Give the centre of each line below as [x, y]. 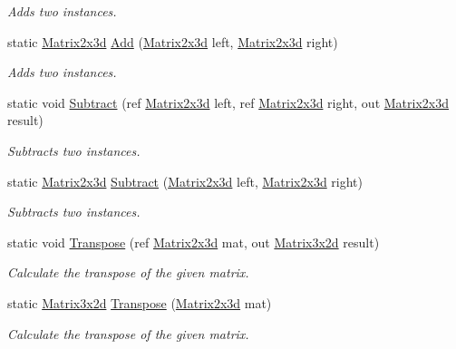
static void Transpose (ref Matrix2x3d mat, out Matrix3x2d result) [194, 242]
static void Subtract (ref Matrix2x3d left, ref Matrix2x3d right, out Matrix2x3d [228, 102]
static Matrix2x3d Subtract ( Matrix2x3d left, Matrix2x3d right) [185, 181]
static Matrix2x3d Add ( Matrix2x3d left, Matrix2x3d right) [173, 41]
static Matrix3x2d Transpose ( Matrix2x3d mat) [140, 302]
